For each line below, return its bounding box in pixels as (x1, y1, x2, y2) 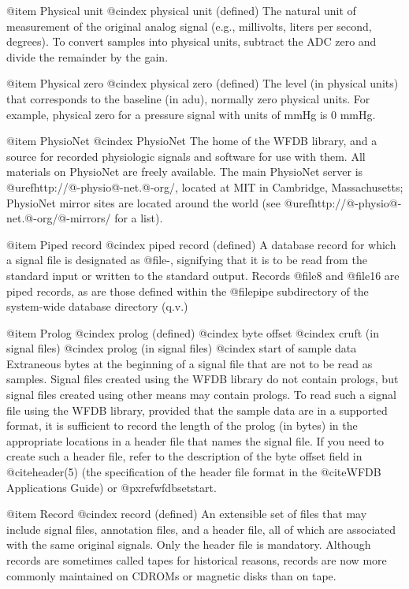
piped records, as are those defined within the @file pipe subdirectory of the (6, 282, 369, 299)
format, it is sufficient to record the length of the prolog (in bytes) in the (6, 417, 358, 434)
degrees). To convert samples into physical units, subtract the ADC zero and (6, 33, 377, 50)
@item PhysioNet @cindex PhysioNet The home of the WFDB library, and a (6, 132, 377, 149)
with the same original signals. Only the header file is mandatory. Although (6, 536, 371, 553)
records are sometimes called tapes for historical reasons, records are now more (6, 552, 387, 568)
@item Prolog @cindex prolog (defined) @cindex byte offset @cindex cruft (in (6, 324, 379, 341)
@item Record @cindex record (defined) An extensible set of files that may (6, 505, 367, 522)
